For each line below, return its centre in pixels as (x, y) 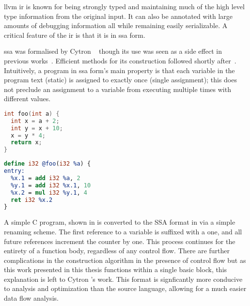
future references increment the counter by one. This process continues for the (120, 241)
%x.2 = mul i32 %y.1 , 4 (49, 192)
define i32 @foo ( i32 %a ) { (47, 164)
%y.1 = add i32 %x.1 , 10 (51, 185)
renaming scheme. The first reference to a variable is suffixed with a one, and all (123, 231)
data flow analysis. (31, 298)
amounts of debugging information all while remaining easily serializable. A (116, 25)
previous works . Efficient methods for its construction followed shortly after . (120, 60)
